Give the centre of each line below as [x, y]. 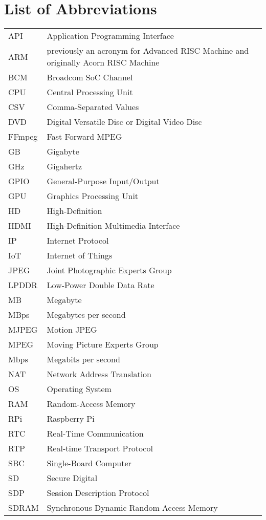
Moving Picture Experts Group [103, 344]
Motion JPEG [72, 330]
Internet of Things [80, 255]
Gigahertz [64, 166]
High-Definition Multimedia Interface [113, 226]
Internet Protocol [78, 241]
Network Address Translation [99, 374]
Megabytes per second [86, 315]
